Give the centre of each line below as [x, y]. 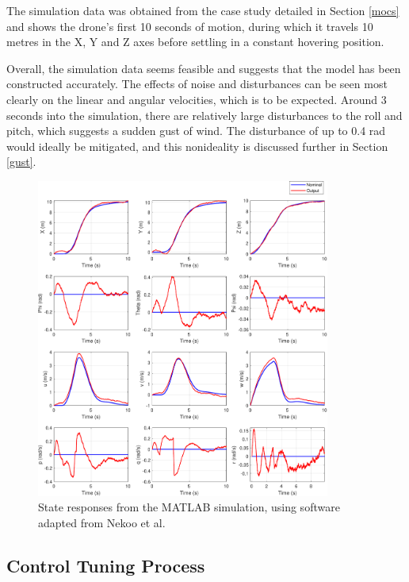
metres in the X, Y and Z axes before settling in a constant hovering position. [195, 42]
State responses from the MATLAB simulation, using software [189, 507]
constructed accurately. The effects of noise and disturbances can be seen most [197, 84]
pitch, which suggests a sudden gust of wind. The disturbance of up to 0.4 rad [196, 131]
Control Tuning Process [106, 565]
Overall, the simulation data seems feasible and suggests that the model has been [204, 68]
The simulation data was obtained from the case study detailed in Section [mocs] [203, 10]
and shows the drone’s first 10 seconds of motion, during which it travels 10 [190, 26]
